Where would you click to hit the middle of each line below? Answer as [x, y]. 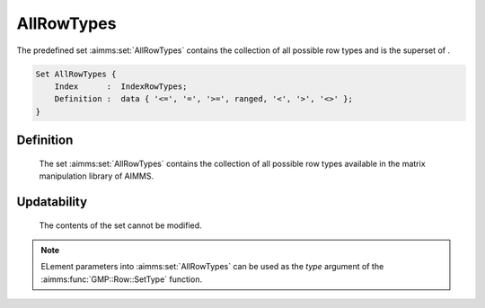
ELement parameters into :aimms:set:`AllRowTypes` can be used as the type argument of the [212, 267]
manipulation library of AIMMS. [97, 176]
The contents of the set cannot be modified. [120, 225]
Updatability [52, 202]
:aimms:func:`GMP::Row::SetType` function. [121, 279]
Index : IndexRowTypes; [121, 86]
